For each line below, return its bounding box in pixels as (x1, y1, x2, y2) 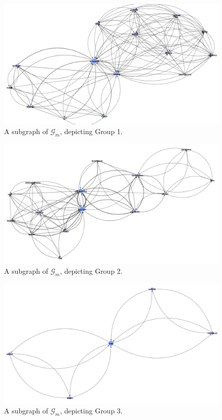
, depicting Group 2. (60, 265, 123, 276)
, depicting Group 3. (60, 405, 123, 415)
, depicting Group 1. (60, 126, 123, 137)
